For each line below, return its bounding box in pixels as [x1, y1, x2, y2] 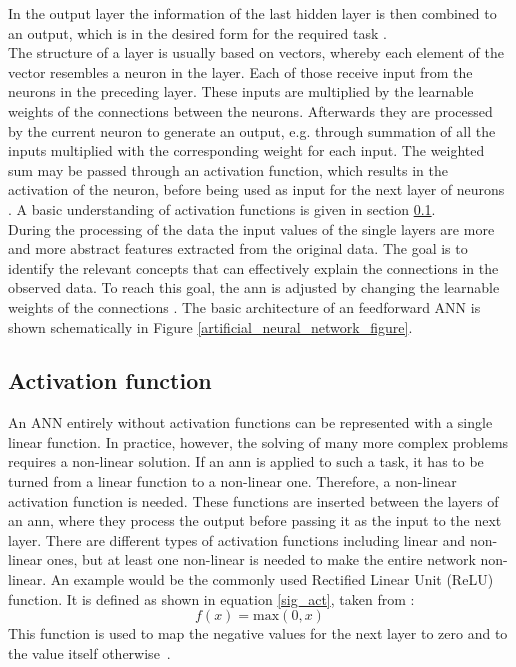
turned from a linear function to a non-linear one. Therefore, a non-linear [8, 471, 457, 492]
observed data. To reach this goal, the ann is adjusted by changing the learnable [8, 277, 500, 298]
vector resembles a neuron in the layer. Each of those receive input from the [8, 61, 473, 82]
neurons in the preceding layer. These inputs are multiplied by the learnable [8, 81, 474, 102]
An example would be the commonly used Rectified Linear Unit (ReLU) [50, 569, 494, 590]
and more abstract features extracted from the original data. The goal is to [8, 238, 468, 259]
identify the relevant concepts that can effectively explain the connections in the [8, 257, 499, 278]
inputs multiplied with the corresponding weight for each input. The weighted [8, 140, 485, 161]
